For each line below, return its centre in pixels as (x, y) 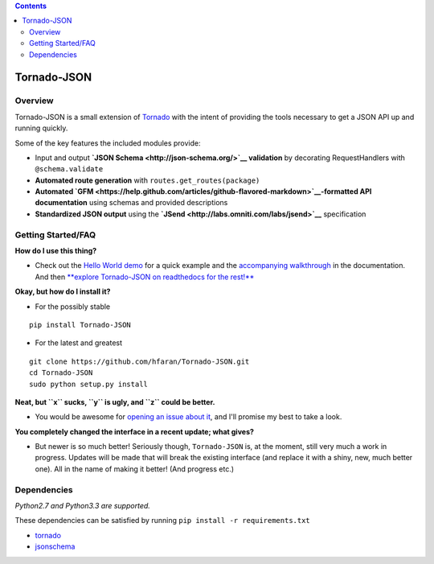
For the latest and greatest (79, 343)
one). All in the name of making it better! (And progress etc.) (135, 469)
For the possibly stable (73, 307)
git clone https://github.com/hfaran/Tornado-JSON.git (139, 361)
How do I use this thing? (56, 250)
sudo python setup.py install (89, 384)
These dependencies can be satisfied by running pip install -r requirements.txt (163, 521)
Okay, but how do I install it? (63, 292)
